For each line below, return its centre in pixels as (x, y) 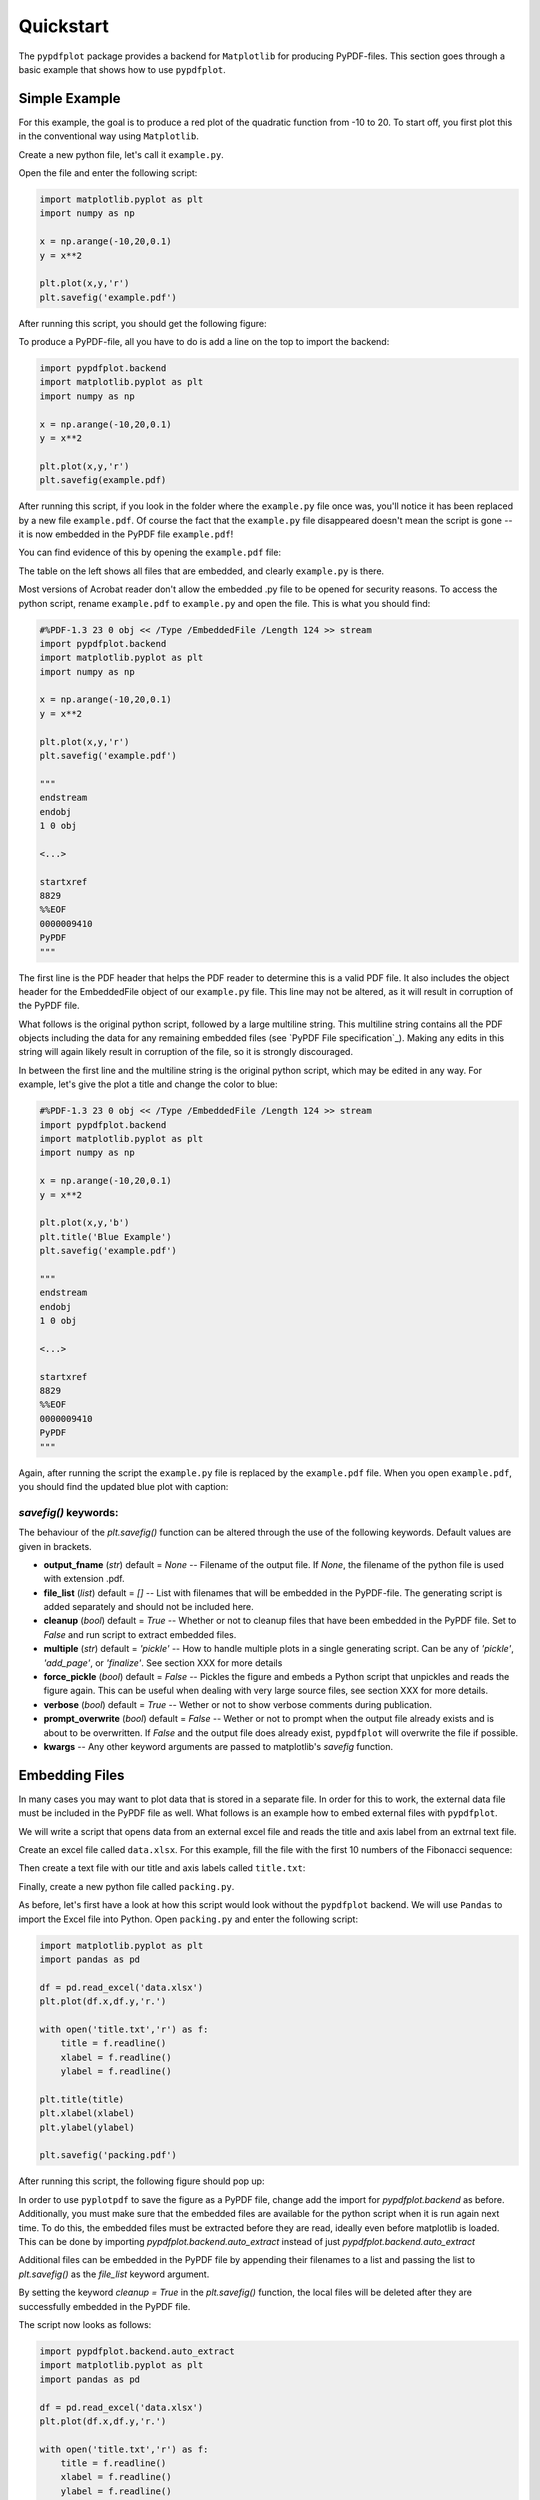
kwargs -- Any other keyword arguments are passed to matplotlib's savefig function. (218, 1746)
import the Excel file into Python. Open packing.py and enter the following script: (188, 1919)
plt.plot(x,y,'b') (84, 1223)
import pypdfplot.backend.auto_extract (137, 2351)
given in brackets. (55, 1546)
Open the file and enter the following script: (108, 173)
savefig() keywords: (68, 1512)
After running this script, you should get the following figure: (142, 323)
